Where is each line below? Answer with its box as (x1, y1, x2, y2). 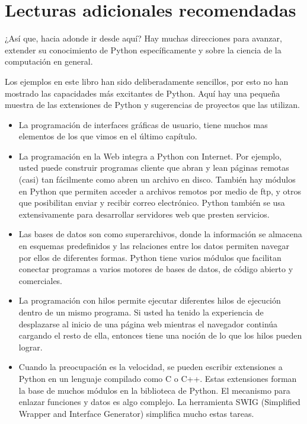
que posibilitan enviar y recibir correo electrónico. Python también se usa (18, 196, 285, 209)
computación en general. (5, 55, 93, 68)
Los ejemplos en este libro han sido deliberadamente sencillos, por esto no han (5, 75, 289, 87)
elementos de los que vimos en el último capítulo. (18, 130, 197, 142)
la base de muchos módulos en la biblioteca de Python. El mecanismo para (18, 384, 290, 396)
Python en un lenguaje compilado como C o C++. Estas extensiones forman (18, 372, 297, 384)
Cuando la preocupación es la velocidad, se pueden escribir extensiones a (18, 361, 283, 373)
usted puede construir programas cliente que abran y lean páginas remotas (18, 161, 289, 174)
